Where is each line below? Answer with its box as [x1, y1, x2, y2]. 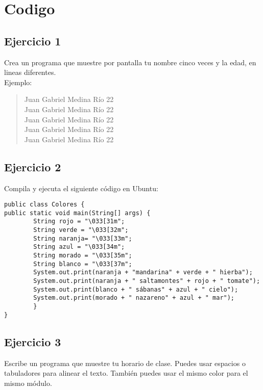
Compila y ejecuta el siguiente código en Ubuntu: [4, 183, 158, 193]
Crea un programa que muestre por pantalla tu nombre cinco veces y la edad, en [4, 57, 256, 67]
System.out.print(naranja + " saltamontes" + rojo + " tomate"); [33, 277, 260, 285]
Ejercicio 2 [4, 159, 61, 174]
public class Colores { [4, 201, 85, 209]
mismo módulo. [4, 377, 52, 388]
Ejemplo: [4, 76, 32, 87]
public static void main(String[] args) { [4, 209, 151, 217]
